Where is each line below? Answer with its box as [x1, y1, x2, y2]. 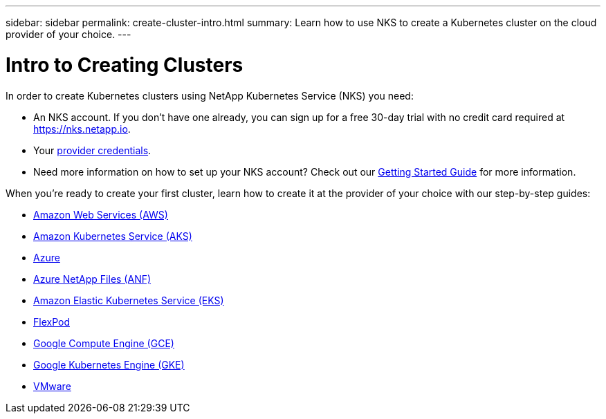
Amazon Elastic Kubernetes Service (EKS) [33, 294, 224, 306]
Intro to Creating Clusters [6, 53, 244, 77]
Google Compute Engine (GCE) [33, 337, 174, 349]
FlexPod [33, 315, 70, 328]
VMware [33, 380, 71, 392]
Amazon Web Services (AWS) [33, 208, 168, 221]
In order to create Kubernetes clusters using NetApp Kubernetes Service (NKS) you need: [6, 89, 414, 102]
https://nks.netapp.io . [33, 122, 131, 135]
